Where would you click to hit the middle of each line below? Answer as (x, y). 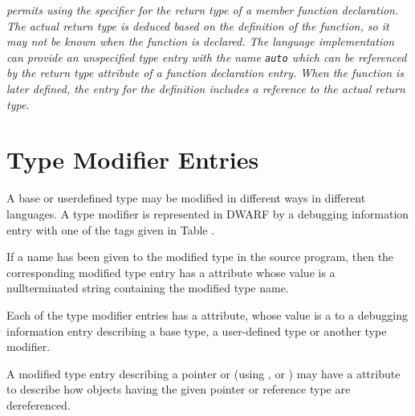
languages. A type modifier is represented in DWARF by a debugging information (208, 213)
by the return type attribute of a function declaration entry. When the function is (205, 73)
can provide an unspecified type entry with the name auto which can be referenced (207, 57)
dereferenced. (39, 404)
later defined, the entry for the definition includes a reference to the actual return (206, 89)
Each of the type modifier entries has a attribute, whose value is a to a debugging (207, 314)
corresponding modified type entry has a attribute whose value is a (171, 272)
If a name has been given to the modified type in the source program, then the (200, 257)
